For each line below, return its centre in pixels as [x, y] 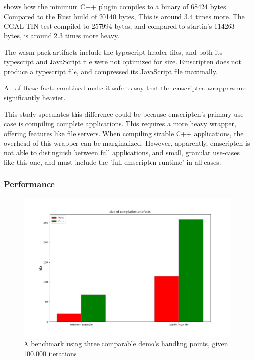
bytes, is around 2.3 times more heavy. [62, 35]
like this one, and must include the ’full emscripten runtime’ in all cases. [113, 162]
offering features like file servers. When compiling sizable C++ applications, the [124, 133]
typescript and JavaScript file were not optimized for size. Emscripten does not [123, 61]
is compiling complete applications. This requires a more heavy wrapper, [127, 123]
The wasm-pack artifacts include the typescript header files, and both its [113, 52]
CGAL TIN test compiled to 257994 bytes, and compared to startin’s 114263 [119, 26]
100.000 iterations [50, 353]
